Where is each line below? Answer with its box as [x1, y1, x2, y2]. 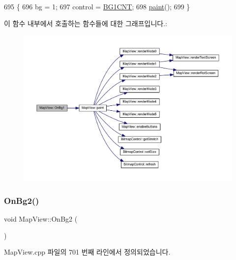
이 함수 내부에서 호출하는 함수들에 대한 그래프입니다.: [4, 18, 167, 28]
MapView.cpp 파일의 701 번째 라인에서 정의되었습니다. [4, 247, 171, 257]
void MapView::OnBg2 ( [4, 214, 78, 224]
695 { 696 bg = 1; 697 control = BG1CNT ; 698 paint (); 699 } [4, 1, 190, 11]
